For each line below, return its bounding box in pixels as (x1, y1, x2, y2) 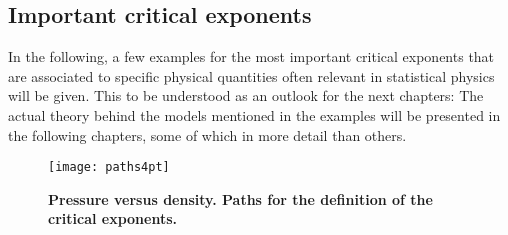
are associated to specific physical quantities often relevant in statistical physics (8, 65, 495, 86)
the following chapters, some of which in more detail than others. (8, 124, 407, 145)
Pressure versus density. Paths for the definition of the (48, 188, 433, 209)
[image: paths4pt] (48, 160, 170, 175)
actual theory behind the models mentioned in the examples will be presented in (8, 104, 501, 125)
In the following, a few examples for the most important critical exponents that (8, 46, 495, 67)
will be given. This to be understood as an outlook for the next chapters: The (8, 85, 484, 106)
